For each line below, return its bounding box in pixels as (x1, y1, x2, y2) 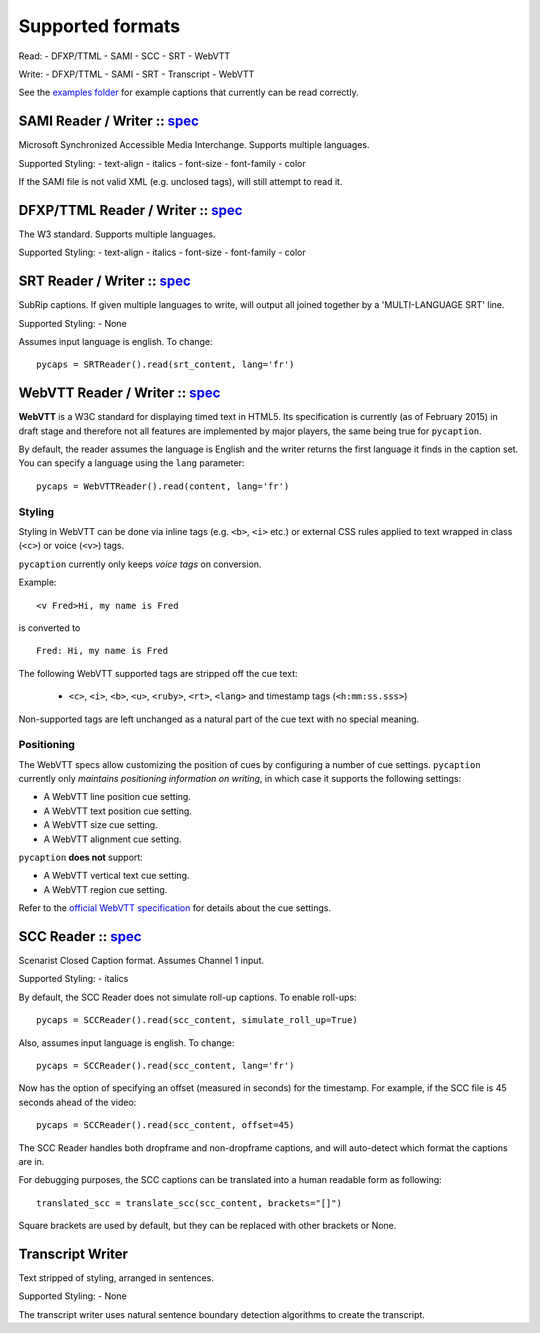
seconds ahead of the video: (18, 1096, 137, 1108)
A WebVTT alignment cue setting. (43, 833, 182, 845)
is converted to (18, 621, 81, 634)
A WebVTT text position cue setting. (43, 805, 192, 817)
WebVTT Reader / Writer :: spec (18, 385, 221, 402)
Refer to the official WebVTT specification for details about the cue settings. (18, 902, 332, 914)
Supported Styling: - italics (18, 973, 129, 985)
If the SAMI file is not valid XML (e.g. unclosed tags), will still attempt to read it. (18, 176, 343, 188)
